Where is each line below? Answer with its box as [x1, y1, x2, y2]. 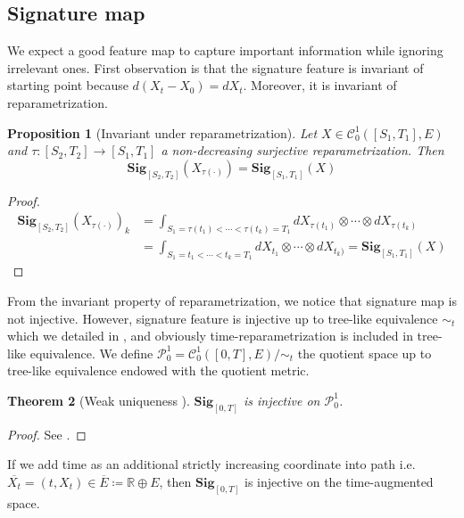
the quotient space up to [297, 343, 432, 362]
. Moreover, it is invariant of [243, 76, 397, 95]
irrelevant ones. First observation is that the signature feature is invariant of [7, 58, 424, 77]
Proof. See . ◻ [7, 424, 87, 443]
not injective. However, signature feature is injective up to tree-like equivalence [7, 308, 438, 327]
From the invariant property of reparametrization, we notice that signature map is [7, 291, 457, 309]
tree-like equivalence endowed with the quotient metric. [7, 361, 310, 380]
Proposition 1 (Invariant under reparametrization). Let [7, 123, 318, 142]
